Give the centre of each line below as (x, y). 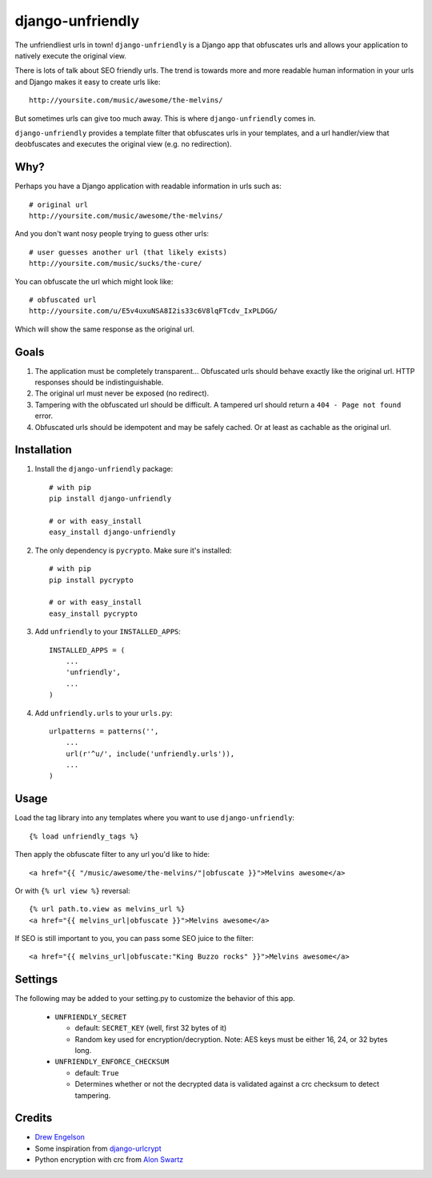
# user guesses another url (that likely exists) (128, 252)
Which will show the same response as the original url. (105, 329)
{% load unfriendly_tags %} (84, 836)
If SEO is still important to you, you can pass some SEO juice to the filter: (134, 939)
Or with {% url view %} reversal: (73, 891)
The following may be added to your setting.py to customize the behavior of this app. (155, 999)
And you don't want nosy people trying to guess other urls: (112, 234)
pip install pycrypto (91, 580)
